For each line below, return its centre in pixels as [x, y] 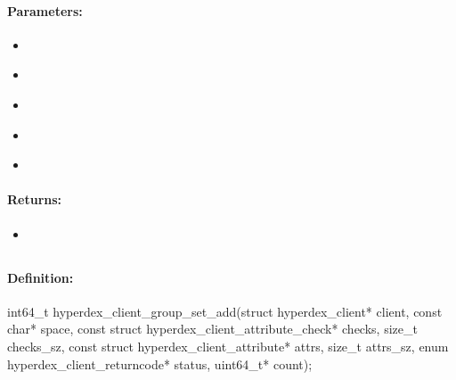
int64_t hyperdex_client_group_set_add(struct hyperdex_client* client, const [225, 311]
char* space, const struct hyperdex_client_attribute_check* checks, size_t [212, 329]
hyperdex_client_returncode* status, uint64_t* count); [160, 363]
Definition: [41, 277]
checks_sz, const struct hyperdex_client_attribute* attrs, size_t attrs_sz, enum [228, 346]
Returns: [35, 199]
